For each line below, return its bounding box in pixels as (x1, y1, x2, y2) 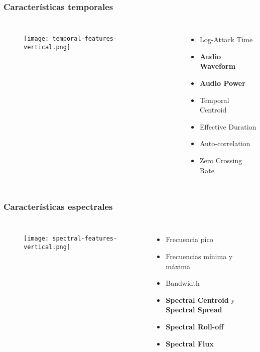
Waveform (199, 61, 236, 71)
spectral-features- (52, 235, 117, 243)
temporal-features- (52, 35, 117, 43)
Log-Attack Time (199, 34, 253, 45)
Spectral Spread (166, 304, 222, 315)
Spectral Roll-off (166, 321, 224, 331)
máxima (166, 261, 190, 271)
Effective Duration (199, 121, 256, 132)
